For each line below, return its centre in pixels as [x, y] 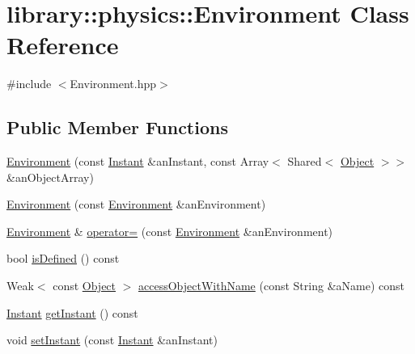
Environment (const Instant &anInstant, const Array [138, 161]
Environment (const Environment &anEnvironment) [136, 204]
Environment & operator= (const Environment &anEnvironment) [170, 231]
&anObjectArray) [50, 177]
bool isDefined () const [63, 258]
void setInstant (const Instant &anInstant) [112, 340]
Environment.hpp [113, 84]
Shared [305, 161]
